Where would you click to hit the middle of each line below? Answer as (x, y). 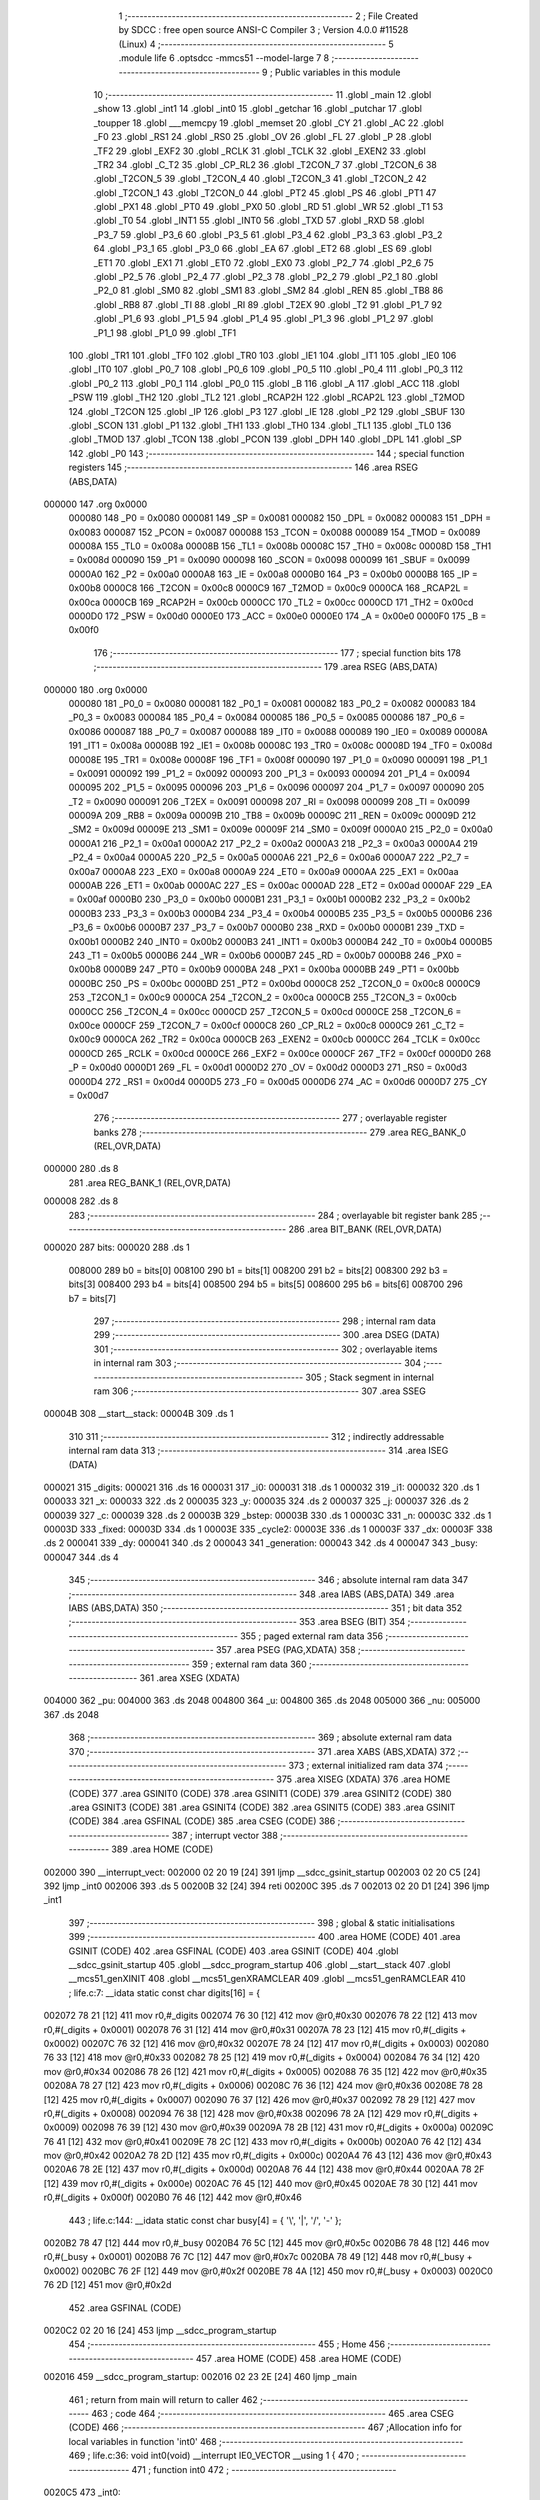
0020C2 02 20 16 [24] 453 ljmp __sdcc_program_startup (160, 2330)
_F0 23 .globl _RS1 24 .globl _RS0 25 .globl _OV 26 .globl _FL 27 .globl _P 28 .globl (262, 137)
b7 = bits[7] (92, 1298)
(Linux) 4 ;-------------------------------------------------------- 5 (256, 44)
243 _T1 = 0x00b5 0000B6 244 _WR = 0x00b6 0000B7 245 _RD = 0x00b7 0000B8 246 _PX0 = (265, 955)
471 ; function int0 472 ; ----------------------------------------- (264, 2469)
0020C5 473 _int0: (82, 2492)
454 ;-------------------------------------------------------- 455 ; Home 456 (227, 2344)
